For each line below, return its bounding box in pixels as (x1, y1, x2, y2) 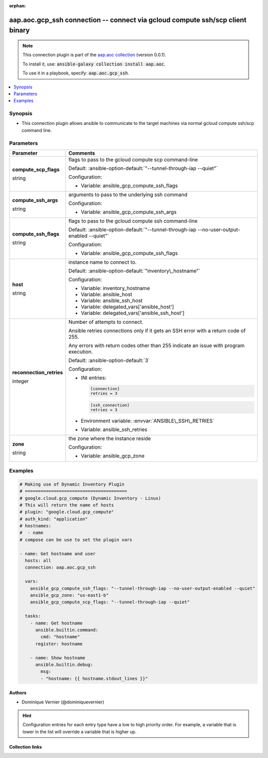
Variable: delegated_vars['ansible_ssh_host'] (81, 310, 185, 317)
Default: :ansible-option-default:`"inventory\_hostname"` (68, 268, 201, 275)
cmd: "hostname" (40, 634, 80, 640)
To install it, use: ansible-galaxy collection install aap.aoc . (22, 61, 166, 67)
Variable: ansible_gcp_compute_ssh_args (81, 209, 177, 216)
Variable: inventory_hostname (81, 285, 150, 292)
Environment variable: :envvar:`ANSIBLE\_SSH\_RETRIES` (81, 417, 214, 424)
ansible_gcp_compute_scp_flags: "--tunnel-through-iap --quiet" (30, 599, 190, 605)
